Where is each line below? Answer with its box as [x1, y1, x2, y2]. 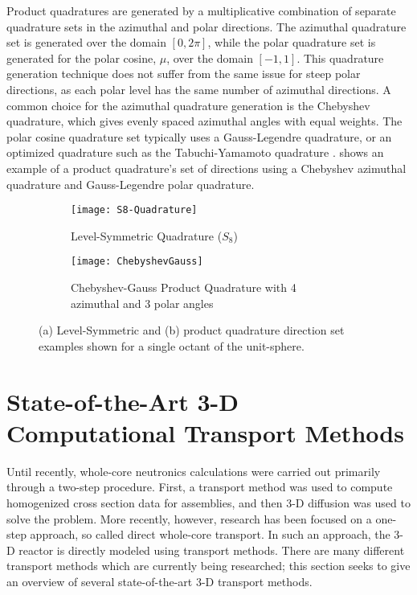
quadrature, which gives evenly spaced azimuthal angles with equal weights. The [6, 113, 403, 129]
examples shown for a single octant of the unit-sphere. [39, 337, 305, 354]
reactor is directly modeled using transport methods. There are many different [18, 541, 405, 558]
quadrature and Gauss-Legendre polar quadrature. [6, 175, 255, 192]
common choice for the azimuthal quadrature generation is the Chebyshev [6, 96, 370, 113]
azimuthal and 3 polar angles [71, 294, 214, 311]
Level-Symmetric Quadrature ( [71, 227, 223, 244]
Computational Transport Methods [6, 416, 404, 449]
